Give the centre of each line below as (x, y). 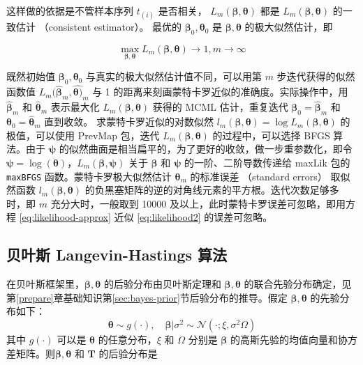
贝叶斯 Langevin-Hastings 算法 (117, 255)
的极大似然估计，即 (289, 27)
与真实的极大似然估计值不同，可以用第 (173, 76)
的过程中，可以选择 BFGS (271, 135)
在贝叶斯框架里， (45, 284)
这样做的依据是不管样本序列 (70, 10)
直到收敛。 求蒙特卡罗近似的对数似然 (129, 122)
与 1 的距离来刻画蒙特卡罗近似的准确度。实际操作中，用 (220, 92)
